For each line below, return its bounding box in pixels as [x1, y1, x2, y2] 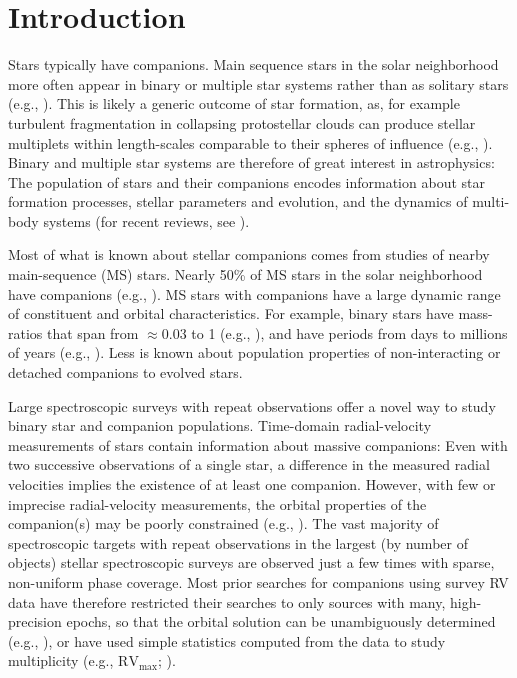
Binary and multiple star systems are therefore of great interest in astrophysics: [8, 152, 495, 173]
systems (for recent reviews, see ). [43, 210, 250, 231]
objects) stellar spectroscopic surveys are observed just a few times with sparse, [8, 552, 495, 573]
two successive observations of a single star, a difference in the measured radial [8, 454, 490, 475]
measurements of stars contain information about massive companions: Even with [8, 434, 508, 455]
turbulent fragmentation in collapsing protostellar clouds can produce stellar [8, 112, 476, 133]
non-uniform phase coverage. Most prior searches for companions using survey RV [8, 571, 509, 592]
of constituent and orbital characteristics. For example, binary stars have [8, 303, 454, 324]
